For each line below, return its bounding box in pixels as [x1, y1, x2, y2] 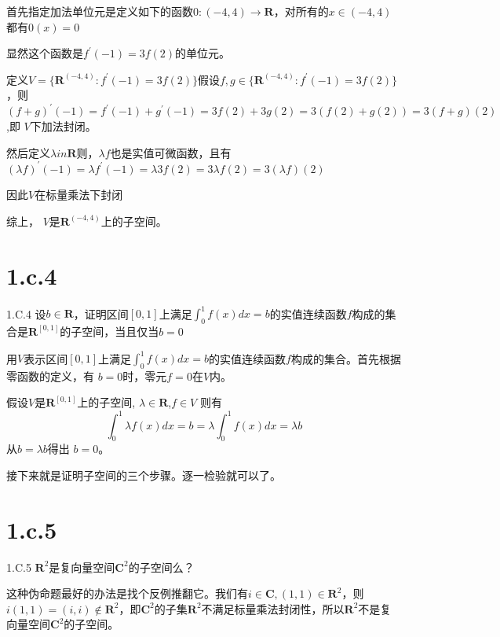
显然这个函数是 [6, 45, 83, 61]
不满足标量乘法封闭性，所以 [201, 600, 345, 617]
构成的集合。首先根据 [290, 350, 401, 366]
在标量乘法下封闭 [35, 186, 123, 203]
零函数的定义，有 [6, 367, 94, 384]
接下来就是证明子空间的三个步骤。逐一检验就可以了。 [6, 466, 281, 483]
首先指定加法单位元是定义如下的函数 [6, 3, 193, 19]
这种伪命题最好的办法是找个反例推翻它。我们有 [6, 585, 248, 602]
